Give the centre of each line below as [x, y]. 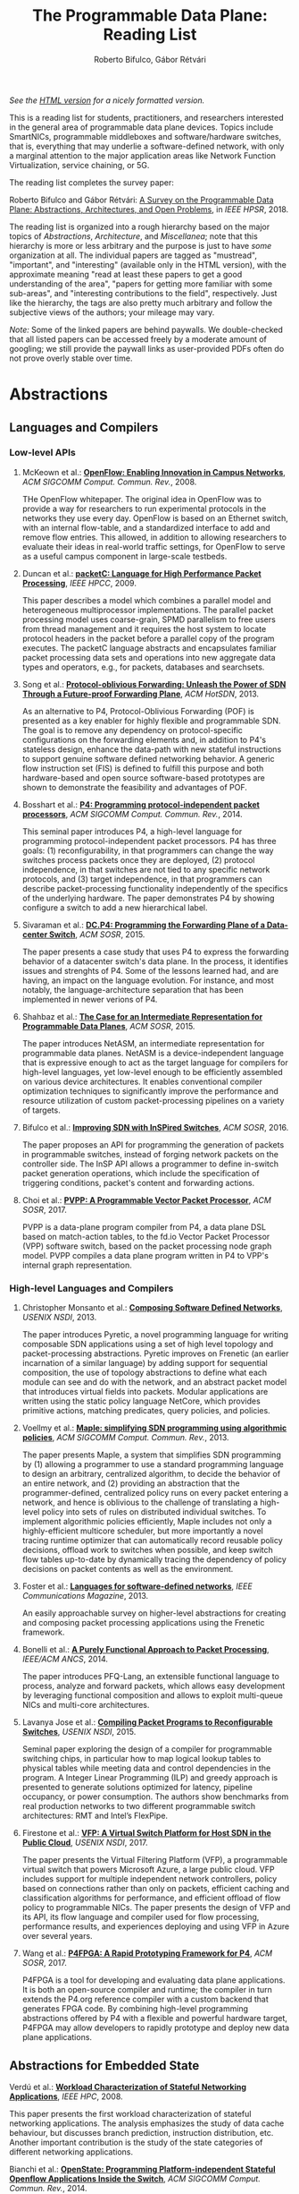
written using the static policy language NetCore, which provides [141, 1401]
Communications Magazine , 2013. [85, 1596]
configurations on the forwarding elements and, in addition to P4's [144, 739]
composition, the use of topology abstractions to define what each [145, 1373]
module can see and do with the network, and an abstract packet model [154, 1382]
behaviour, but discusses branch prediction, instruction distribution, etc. [141, 2132]
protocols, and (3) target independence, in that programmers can [142, 879]
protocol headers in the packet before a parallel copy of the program [148, 638]
